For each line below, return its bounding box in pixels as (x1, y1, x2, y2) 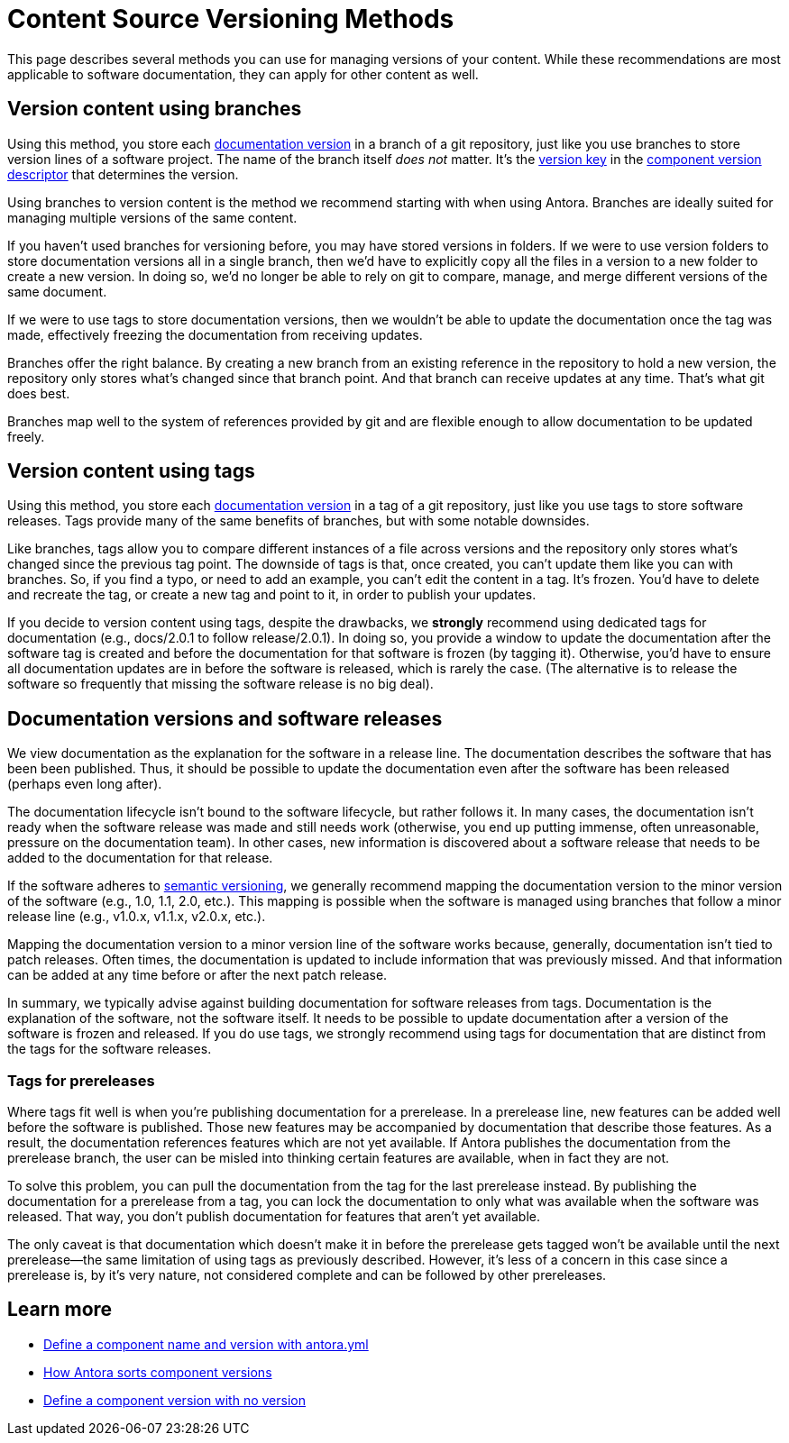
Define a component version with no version (43, 1392, 306, 1408)
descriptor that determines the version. (7, 166, 239, 182)
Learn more (7, 1298, 113, 1321)
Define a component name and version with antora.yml (43, 1336, 369, 1352)
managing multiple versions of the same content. (7, 209, 298, 225)
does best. (7, 385, 70, 401)
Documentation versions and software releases (7, 707, 443, 730)
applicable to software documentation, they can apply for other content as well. (7, 66, 479, 82)
